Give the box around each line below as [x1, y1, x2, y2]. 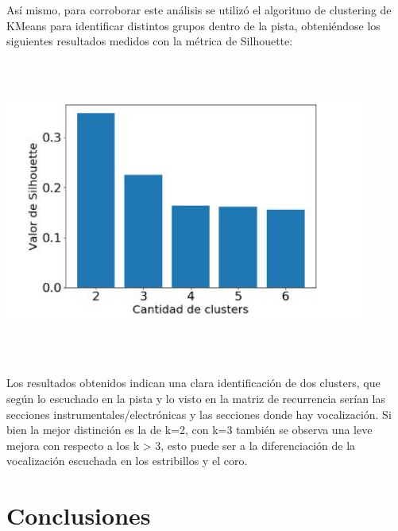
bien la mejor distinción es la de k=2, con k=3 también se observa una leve [6, 421, 373, 438]
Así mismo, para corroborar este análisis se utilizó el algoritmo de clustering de [6, 2, 392, 17]
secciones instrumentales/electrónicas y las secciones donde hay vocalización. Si [6, 405, 392, 422]
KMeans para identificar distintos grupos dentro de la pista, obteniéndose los [6, 17, 381, 33]
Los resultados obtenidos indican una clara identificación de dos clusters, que [6, 374, 381, 391]
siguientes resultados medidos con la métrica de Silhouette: [6, 33, 293, 49]
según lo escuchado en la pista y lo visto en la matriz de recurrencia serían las [6, 390, 385, 406]
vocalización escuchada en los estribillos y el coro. [6, 452, 248, 469]
